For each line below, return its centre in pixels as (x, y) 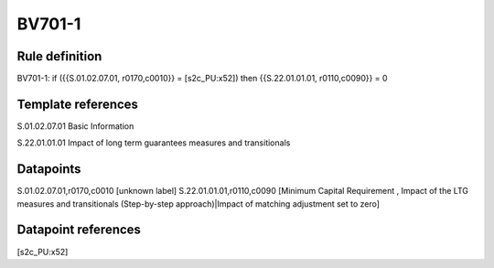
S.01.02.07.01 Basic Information (75, 126)
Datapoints (49, 169)
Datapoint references (79, 230)
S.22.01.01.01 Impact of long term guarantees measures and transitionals (154, 143)
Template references (78, 104)
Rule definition (59, 56)
